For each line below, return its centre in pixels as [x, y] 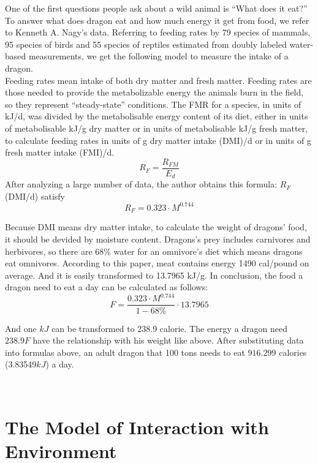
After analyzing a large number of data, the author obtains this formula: [141, 184]
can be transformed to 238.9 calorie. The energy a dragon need [170, 328]
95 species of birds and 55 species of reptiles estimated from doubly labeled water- [159, 44]
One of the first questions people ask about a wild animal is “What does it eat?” [156, 8]
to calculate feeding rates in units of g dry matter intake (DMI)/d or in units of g [158, 140]
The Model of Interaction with [137, 427]
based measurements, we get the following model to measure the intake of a [147, 56]
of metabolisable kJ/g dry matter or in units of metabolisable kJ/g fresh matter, [157, 128]
